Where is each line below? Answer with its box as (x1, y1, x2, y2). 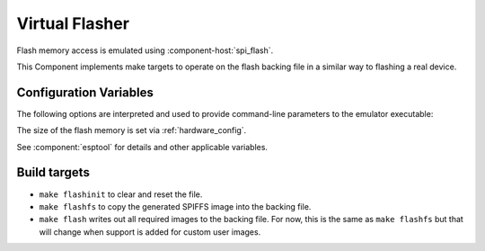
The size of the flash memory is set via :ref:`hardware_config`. (16, 125, 247, 136)
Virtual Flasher (16, 13, 130, 33)
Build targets (16, 165, 90, 180)
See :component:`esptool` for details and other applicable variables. (16, 141, 269, 152)
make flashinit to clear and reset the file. (39, 189, 203, 200)
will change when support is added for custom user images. (39, 226, 261, 238)
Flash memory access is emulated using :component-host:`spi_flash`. (16, 45, 274, 56)
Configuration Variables (16, 85, 154, 100)
